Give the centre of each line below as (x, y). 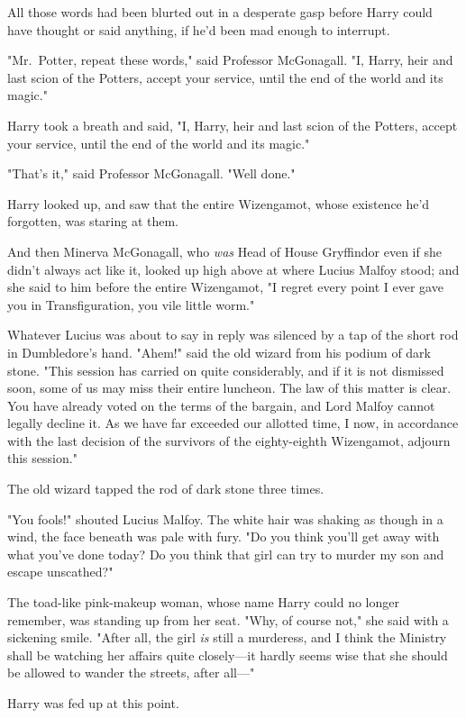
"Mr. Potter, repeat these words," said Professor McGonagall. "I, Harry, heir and (230, 60)
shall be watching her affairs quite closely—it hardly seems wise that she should (228, 654)
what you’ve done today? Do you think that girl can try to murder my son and (226, 554)
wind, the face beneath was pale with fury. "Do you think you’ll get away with (224, 536)
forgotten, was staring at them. (93, 221)
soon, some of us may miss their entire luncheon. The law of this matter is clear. (229, 388)
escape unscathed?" (60, 572)
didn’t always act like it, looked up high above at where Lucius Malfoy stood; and (233, 269)
